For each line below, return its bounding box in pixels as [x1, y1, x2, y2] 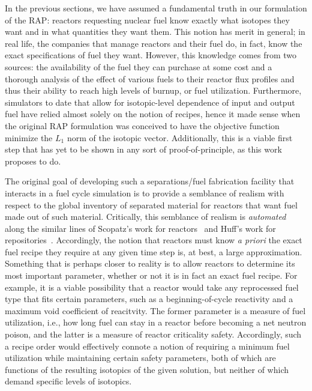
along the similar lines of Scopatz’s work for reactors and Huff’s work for [5, 222, 276, 234]
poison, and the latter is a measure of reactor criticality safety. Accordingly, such [5, 328, 302, 341]
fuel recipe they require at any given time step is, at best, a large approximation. [5, 245, 302, 258]
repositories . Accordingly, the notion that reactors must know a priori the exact [5, 234, 302, 246]
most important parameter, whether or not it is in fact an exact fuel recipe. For [5, 269, 298, 282]
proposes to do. [5, 154, 61, 167]
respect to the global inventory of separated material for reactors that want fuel [5, 198, 298, 211]
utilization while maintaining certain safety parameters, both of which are [5, 351, 276, 364]
